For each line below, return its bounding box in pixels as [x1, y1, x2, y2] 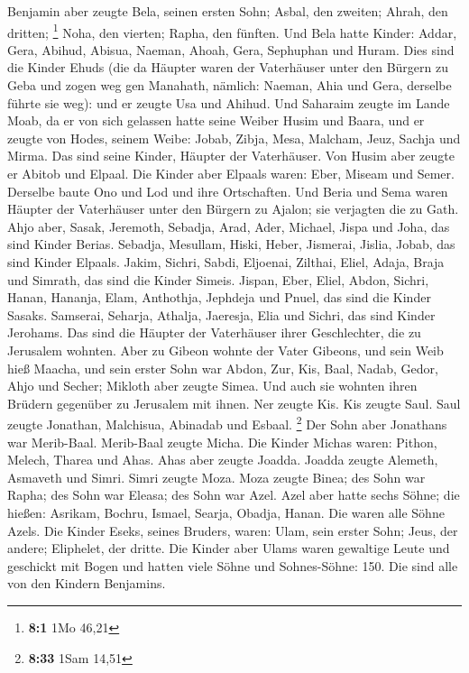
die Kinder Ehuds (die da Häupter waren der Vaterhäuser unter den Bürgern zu [7, 58, 448, 77]
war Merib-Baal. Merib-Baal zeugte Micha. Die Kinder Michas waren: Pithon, [7, 432, 437, 451]
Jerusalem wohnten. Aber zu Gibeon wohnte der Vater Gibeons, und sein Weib [7, 340, 444, 359]
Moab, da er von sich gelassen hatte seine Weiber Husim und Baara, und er [7, 111, 425, 130]
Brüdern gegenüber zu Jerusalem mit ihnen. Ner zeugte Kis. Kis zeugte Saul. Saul [7, 393, 461, 412]
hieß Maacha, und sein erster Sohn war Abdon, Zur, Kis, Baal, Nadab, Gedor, [7, 358, 438, 377]
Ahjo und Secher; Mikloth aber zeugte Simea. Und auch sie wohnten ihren [7, 376, 418, 395]
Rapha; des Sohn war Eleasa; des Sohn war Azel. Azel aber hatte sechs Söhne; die [7, 485, 460, 504]
